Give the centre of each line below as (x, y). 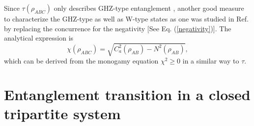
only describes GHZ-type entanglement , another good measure (149, 8)
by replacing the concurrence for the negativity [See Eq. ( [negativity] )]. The (118, 28)
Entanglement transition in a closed (127, 94)
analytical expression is (39, 38)
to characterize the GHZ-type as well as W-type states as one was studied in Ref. (126, 19)
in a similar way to (211, 61)
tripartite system (62, 114)
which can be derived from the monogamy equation (81, 61)
